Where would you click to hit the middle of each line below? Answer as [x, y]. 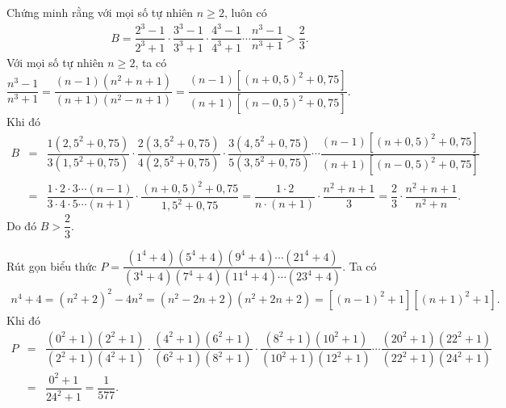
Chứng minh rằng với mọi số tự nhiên [100, 12]
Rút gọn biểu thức [52, 265]
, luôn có [245, 12]
